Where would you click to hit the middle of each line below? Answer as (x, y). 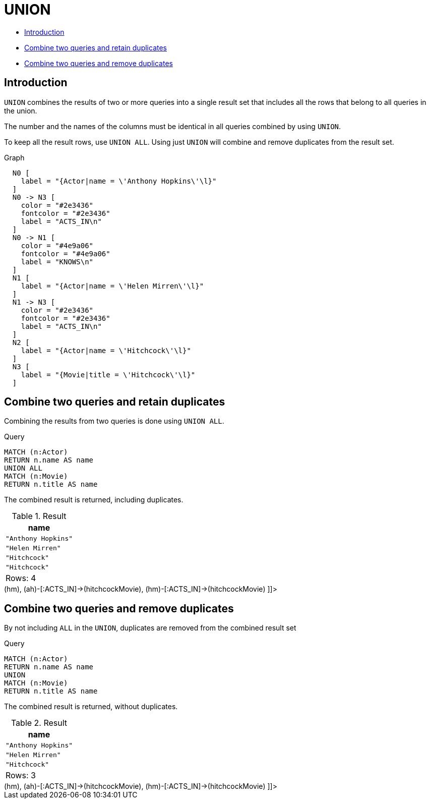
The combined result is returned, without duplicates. (91, 707)
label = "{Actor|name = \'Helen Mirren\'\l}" (112, 286)
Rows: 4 (21, 578)
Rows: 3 (21, 776)
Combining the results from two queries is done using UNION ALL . (114, 421)
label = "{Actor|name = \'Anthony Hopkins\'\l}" (119, 181)
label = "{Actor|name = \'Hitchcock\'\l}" (106, 350)
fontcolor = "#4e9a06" (66, 253)
